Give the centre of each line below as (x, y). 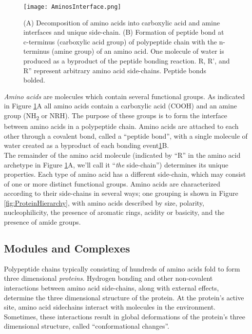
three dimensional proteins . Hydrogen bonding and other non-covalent (108, 278)
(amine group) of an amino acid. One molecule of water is (138, 51)
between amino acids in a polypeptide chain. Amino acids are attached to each (121, 126)
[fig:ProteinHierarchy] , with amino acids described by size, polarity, (104, 202)
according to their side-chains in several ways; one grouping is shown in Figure (121, 193)
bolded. (34, 80)
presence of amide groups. (42, 222)
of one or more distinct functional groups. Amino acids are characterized (112, 183)
